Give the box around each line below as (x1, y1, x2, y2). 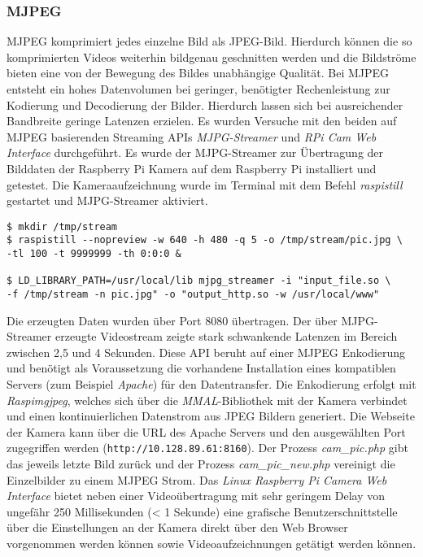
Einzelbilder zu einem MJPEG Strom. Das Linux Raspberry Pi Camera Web (7, 471, 387, 488)
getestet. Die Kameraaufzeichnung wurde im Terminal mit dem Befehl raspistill (7, 176, 403, 193)
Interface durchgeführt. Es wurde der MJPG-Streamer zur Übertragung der (7, 144, 384, 161)
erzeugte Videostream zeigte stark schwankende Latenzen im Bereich (55, 328, 398, 345)
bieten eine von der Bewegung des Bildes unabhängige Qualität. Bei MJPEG (7, 64, 390, 81)
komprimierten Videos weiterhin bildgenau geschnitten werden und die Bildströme (7, 48, 416, 65)
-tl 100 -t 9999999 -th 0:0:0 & (7, 248, 181, 260)
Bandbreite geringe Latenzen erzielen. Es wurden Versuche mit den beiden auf (7, 112, 397, 129)
